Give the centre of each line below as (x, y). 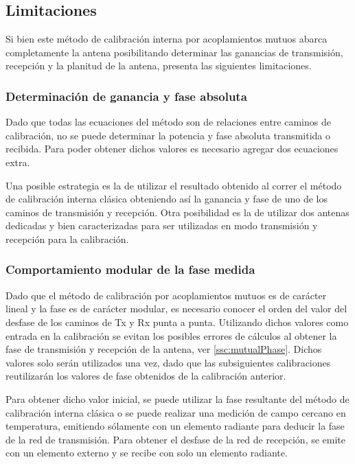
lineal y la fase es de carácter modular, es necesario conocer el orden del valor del (176, 309)
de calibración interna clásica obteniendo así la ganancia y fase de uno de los (167, 199)
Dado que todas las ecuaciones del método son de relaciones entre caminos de (168, 122)
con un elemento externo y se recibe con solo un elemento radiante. (147, 453)
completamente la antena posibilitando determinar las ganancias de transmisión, (174, 52)
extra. (18, 162)
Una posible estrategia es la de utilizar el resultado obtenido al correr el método (174, 185)
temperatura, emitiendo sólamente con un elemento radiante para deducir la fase (175, 426)
